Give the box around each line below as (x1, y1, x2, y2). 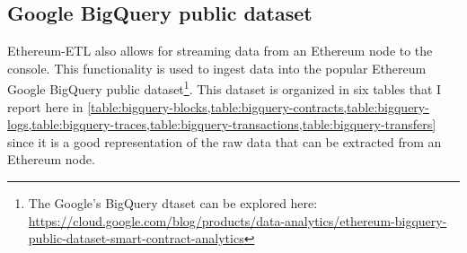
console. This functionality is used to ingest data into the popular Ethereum (7, 58, 427, 77)
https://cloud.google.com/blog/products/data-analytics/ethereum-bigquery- (28, 211, 447, 230)
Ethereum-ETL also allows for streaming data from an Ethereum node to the (7, 41, 433, 60)
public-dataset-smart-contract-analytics (28, 229, 244, 248)
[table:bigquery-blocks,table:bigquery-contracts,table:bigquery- (87, 97, 429, 116)
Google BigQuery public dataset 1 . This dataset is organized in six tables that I (7, 77, 442, 99)
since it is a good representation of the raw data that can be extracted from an (7, 132, 442, 151)
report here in (7, 97, 84, 116)
